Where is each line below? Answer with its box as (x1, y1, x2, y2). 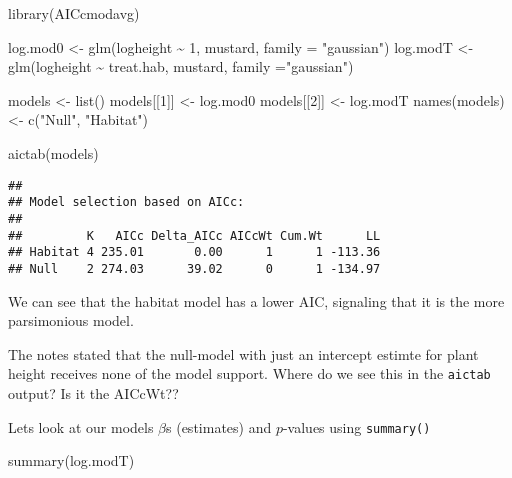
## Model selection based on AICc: (8, 195, 245, 210)
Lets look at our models (8, 416, 154, 437)
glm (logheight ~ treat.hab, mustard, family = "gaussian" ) (8, 56, 354, 77)
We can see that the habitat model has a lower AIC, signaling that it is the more (8, 290, 505, 311)
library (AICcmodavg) (8, 3, 140, 23)
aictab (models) (8, 142, 99, 163)
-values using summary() (282, 416, 431, 437)
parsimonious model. (8, 310, 134, 331)
